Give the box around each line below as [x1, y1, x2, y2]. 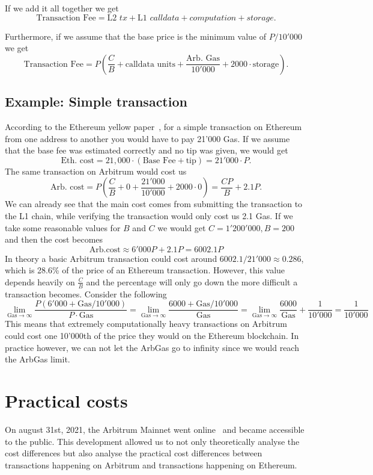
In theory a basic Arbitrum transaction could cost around [5, 252, 217, 264]
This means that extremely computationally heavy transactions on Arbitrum [5, 317, 287, 330]
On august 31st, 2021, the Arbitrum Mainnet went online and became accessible [5, 423, 305, 435]
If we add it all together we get [5, 2, 119, 14]
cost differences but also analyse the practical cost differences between [5, 447, 262, 459]
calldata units [125, 60, 175, 69]
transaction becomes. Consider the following [5, 287, 167, 300]
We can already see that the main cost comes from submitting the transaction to [5, 197, 303, 210]
